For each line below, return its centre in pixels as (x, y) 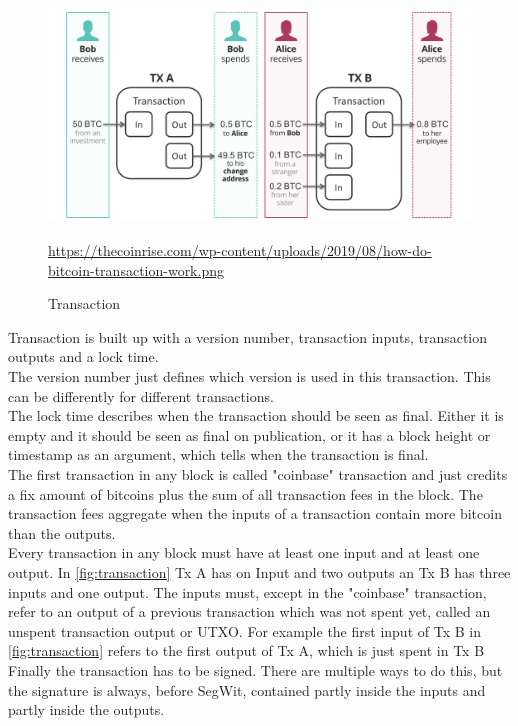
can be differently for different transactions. (141, 395)
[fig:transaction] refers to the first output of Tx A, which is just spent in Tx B (246, 650)
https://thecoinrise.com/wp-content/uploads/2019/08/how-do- (240, 250)
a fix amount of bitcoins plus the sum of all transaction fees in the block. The (245, 493)
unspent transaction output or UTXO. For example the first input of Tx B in (244, 630)
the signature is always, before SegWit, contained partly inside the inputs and (247, 689)
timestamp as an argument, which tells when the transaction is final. (218, 454)
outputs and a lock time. (83, 356)
